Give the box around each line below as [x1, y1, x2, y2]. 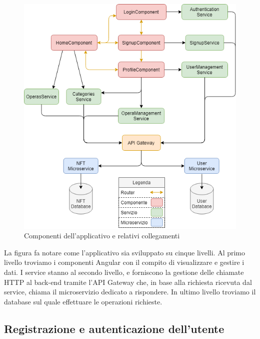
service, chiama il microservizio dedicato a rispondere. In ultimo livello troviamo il [4, 286, 256, 297]
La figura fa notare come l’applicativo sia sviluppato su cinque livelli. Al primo [4, 247, 245, 257]
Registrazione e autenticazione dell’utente [4, 320, 224, 336]
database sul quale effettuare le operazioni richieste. [4, 296, 162, 306]
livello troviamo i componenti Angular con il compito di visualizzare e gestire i [4, 257, 244, 267]
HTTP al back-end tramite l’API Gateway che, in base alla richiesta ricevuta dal [4, 276, 252, 287]
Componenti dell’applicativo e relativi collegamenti [24, 230, 180, 241]
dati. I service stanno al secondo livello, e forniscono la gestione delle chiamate [4, 266, 244, 277]
